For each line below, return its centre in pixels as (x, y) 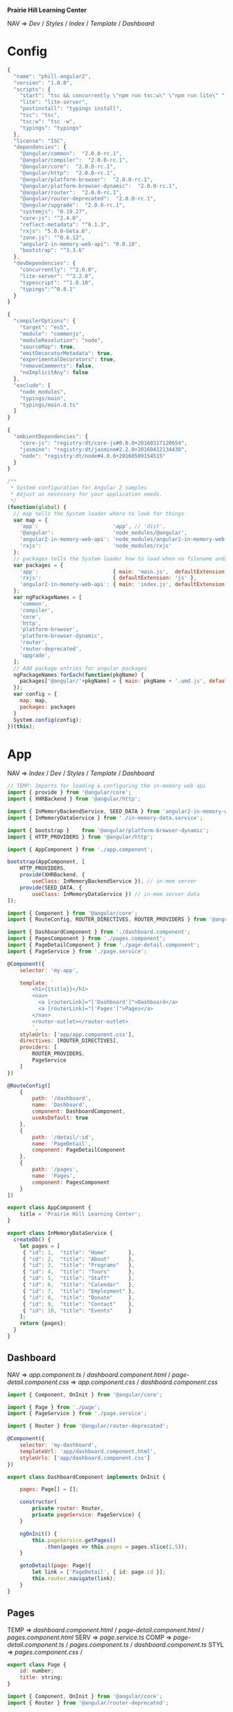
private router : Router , (68, 1508)
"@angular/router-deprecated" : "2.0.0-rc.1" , (88, 199)
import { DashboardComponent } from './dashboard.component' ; (99, 932)
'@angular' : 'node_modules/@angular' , (104, 533)
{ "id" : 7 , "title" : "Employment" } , (79, 1291)
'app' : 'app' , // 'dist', (93, 526)
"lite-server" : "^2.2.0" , (57, 276)
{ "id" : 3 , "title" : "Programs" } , (79, 1265)
